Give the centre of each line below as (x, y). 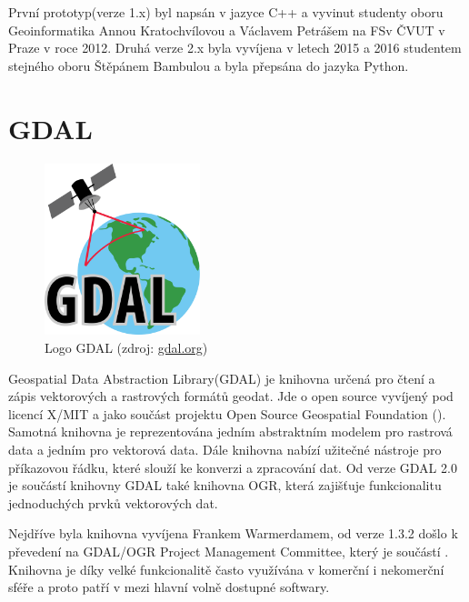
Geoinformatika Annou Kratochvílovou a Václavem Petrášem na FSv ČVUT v (227, 30)
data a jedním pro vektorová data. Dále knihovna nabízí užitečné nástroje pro (225, 450)
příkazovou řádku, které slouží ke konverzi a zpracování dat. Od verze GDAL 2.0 (233, 467)
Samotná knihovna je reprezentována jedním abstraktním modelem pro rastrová (230, 431)
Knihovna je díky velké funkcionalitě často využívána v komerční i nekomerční (226, 569)
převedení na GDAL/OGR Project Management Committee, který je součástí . (229, 551)
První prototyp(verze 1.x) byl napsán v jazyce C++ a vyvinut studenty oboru (226, 12)
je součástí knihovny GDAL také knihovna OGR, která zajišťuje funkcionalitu (225, 485)
